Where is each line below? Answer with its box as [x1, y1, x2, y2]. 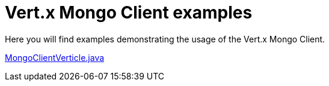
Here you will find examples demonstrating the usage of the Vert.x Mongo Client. [5, 33, 325, 44]
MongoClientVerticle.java [5, 52, 105, 63]
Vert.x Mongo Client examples [5, 2, 253, 23]
